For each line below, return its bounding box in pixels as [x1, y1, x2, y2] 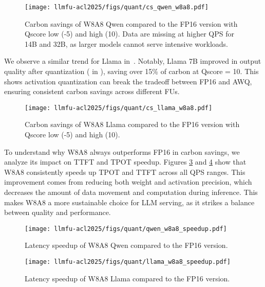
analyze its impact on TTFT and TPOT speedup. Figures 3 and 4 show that [4, 156, 247, 167]
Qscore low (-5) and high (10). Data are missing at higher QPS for [25, 28, 234, 39]
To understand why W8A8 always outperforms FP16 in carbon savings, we [4, 146, 240, 157]
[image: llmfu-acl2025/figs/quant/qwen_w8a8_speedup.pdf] [25, 225, 227, 232]
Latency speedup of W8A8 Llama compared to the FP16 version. [25, 273, 230, 283]
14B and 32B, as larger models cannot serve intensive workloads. [25, 38, 229, 49]
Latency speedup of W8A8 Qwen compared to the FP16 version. [25, 240, 228, 250]
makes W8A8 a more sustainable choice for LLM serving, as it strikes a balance [4, 196, 255, 207]
